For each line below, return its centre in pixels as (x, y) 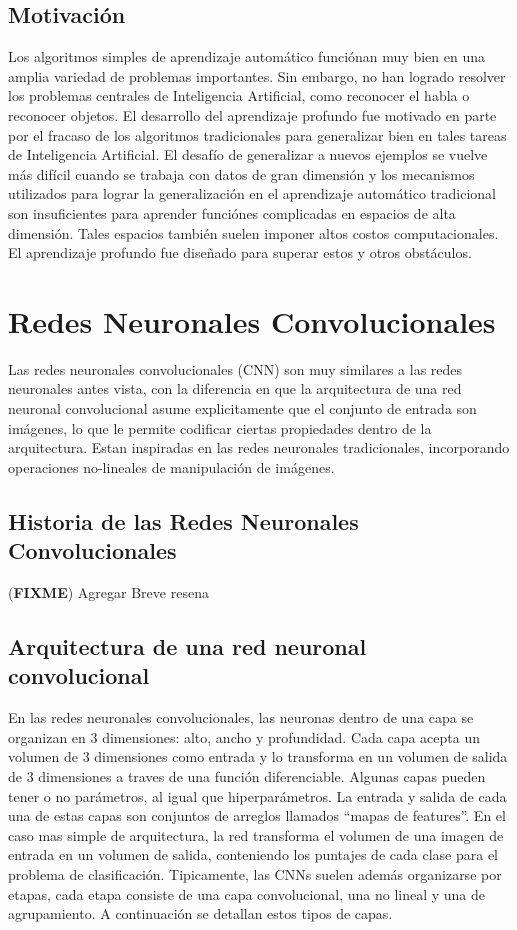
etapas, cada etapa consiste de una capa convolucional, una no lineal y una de (247, 893)
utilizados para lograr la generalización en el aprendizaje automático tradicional (252, 193)
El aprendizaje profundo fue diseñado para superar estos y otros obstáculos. (240, 252)
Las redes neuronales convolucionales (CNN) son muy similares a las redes (235, 368)
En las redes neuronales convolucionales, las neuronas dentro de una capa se (241, 717)
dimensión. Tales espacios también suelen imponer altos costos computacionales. (253, 232)
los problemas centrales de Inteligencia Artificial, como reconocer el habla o (239, 95)
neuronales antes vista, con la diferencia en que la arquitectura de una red (235, 388)
